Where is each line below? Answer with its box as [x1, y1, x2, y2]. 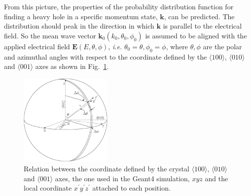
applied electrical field [4, 41, 70, 51]
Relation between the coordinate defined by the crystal [24, 163, 189, 173]
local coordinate [24, 183, 72, 193]
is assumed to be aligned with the [145, 30, 247, 40]
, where [166, 41, 188, 51]
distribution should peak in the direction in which [4, 21, 154, 31]
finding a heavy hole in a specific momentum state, [4, 11, 158, 21]
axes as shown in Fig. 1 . [35, 61, 109, 71]
